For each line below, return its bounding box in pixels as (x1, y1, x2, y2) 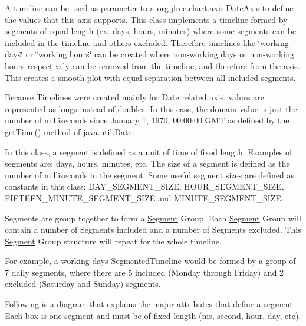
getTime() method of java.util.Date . (5, 125, 134, 138)
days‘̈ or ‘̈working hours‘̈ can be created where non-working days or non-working (5, 48, 294, 60)
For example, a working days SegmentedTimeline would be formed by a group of (5, 255, 296, 267)
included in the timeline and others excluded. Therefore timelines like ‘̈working (5, 36, 289, 48)
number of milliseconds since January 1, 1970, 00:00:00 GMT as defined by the (5, 114, 289, 126)
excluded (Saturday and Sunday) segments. (5, 278, 161, 290)
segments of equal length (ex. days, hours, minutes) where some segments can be (5, 25, 297, 37)
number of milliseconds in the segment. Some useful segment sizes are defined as (5, 168, 295, 181)
